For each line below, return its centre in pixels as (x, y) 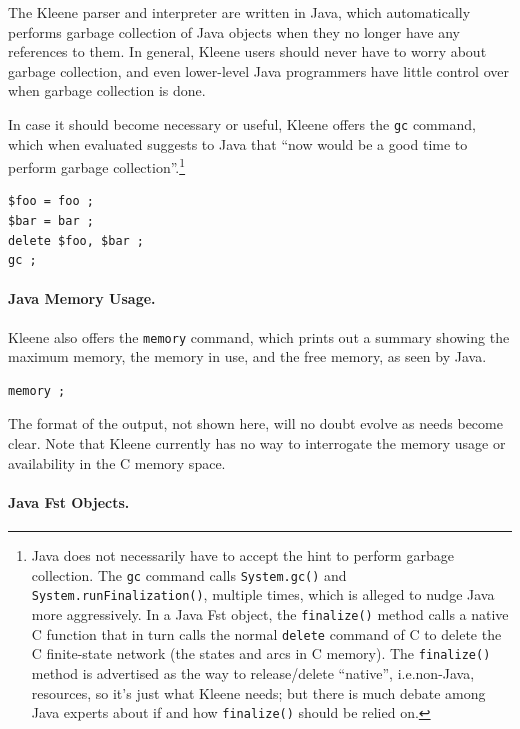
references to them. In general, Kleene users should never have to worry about (247, 51)
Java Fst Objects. (69, 501)
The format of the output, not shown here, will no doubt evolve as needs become (255, 423)
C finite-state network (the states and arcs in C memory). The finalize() (261, 653)
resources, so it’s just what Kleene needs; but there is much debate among (258, 692)
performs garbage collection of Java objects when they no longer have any (234, 31)
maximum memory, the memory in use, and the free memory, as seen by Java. (247, 356)
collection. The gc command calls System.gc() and (189, 574)
